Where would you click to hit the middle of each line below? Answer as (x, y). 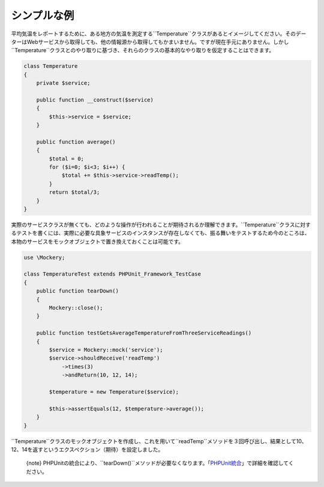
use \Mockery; (44, 257)
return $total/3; (74, 192)
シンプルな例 (43, 16)
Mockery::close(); (76, 308)
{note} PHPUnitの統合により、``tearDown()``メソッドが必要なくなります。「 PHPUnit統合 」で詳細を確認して (157, 463)
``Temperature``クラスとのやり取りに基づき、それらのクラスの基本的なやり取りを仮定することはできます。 (143, 50)
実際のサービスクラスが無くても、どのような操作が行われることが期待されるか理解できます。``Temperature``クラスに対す (161, 225)
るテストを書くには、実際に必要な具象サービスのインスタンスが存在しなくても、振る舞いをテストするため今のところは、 (160, 233)
